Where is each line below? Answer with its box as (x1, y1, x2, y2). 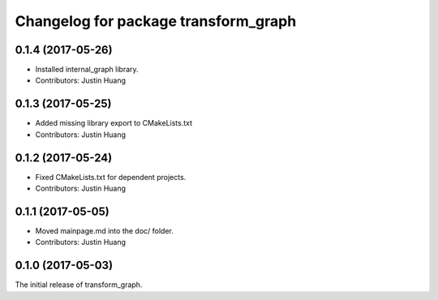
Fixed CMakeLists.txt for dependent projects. (35, 172, 187, 182)
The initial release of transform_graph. (15, 280, 143, 289)
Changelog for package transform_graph (15, 12, 297, 30)
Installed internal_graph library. (35, 65, 139, 75)
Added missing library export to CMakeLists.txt (35, 118, 193, 128)
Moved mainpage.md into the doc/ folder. (35, 225, 174, 235)
